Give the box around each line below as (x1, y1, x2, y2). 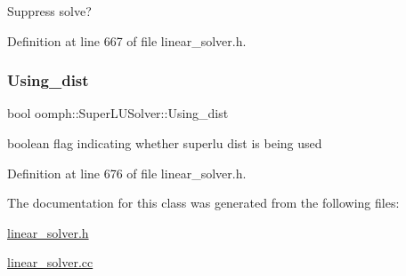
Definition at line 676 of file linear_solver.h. (7, 163, 247, 182)
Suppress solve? (7, 2, 92, 20)
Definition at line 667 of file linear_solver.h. (7, 31, 247, 50)
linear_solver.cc (7, 253, 93, 272)
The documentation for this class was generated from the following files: (7, 193, 400, 212)
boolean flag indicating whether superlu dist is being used (7, 134, 322, 152)
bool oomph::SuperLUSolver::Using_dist (7, 104, 229, 122)
